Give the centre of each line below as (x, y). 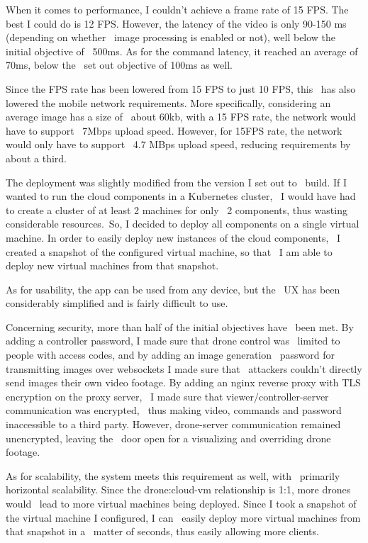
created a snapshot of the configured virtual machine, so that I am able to (169, 251)
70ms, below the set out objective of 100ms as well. (119, 65)
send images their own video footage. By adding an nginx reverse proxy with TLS (183, 382)
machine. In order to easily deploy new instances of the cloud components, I (173, 237)
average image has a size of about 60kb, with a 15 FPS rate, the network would (181, 117)
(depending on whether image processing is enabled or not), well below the (171, 37)
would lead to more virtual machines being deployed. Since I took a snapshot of (181, 503)
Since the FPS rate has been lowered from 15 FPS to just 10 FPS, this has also (181, 88)
